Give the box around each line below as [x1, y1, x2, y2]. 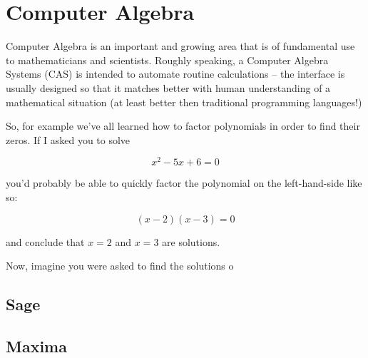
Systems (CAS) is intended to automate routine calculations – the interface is [6, 66, 345, 81]
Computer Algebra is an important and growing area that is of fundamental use [6, 39, 355, 53]
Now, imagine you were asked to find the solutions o [6, 258, 234, 273]
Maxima [6, 334, 67, 357]
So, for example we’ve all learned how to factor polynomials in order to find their [6, 118, 360, 133]
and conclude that [6, 234, 85, 249]
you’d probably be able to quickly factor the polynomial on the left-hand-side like [6, 175, 362, 190]
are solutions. [162, 234, 220, 249]
